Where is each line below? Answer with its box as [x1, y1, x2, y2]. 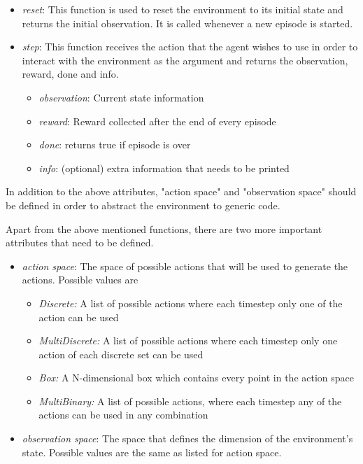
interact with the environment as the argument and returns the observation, [22, 52, 348, 67]
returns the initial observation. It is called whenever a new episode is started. [22, 15, 353, 30]
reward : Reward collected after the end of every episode [38, 113, 276, 128]
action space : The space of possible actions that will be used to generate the [22, 258, 348, 273]
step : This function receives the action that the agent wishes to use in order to [22, 39, 358, 54]
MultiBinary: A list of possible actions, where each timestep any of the [38, 393, 342, 408]
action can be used [38, 309, 119, 324]
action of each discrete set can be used [38, 346, 204, 361]
